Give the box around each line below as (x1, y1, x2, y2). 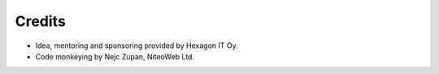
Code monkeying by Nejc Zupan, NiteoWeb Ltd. (35, 51, 195, 61)
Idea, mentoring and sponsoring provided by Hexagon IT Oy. (35, 41, 239, 50)
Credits (15, 12, 67, 30)
